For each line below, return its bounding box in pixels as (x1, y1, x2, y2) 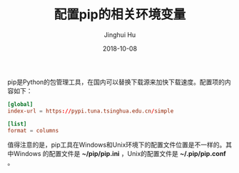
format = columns (7, 127, 59, 134)
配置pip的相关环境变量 (54, 6, 186, 23)
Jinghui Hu (103, 30, 136, 39)
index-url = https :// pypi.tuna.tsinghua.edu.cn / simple (7, 108, 174, 115)
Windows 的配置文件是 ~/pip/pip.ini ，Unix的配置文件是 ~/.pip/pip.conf (13, 150, 226, 158)
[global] (7, 100, 34, 108)
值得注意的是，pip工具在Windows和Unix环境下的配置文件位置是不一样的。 (7, 140, 226, 150)
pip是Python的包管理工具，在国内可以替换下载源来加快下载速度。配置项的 (7, 78, 225, 86)
